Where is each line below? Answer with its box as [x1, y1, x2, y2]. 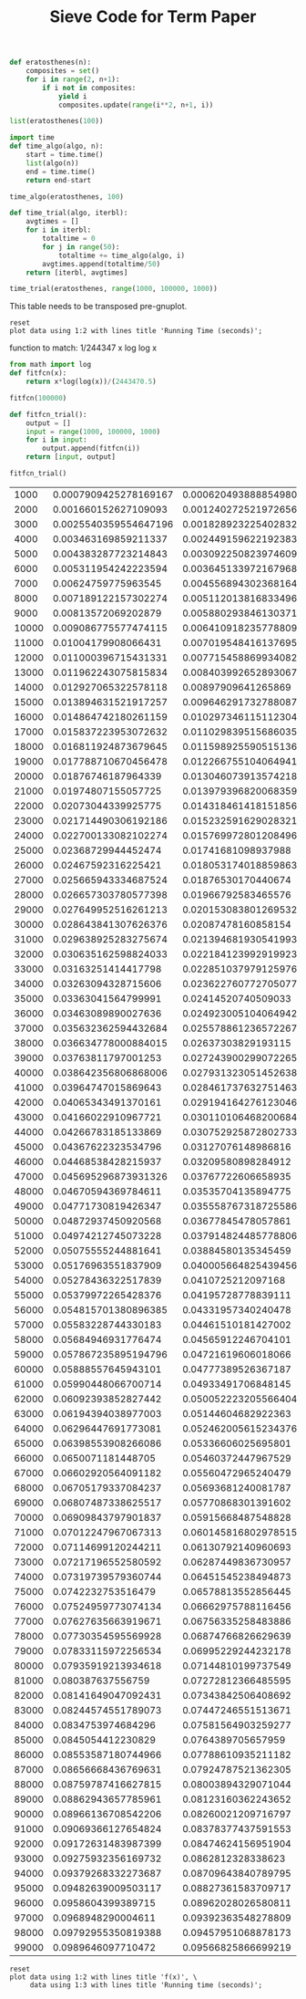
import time [9, 133, 55, 142]
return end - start [25, 175, 92, 184]
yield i [57, 91, 88, 101]
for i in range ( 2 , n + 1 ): [25, 75, 120, 84]
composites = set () [25, 67, 100, 76]
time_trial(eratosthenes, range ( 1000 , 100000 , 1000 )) [9, 285, 219, 294]
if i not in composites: [42, 83, 137, 92]
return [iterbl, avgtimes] [25, 267, 128, 277]
